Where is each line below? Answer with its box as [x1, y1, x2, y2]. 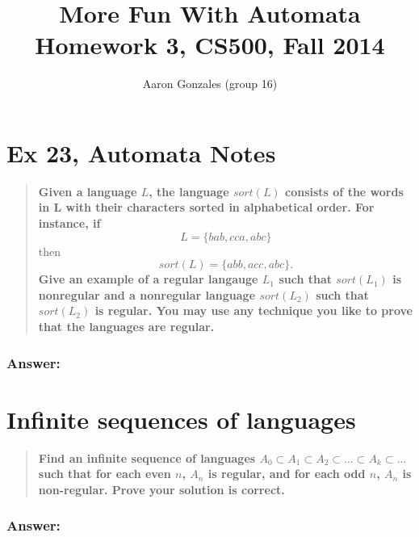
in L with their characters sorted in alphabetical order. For [38, 199, 375, 216]
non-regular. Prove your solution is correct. [38, 480, 285, 497]
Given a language [38, 182, 137, 199]
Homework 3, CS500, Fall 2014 [35, 28, 385, 61]
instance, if [38, 215, 101, 232]
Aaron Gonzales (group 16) [142, 75, 278, 92]
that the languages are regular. [38, 318, 215, 334]
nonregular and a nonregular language [38, 286, 256, 303]
